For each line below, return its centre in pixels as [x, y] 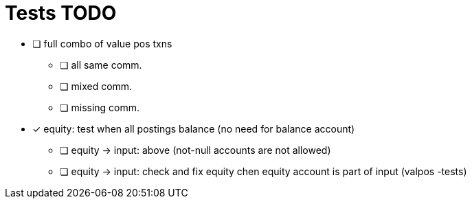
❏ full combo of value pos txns [102, 43]
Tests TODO [61, 13]
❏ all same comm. [101, 65]
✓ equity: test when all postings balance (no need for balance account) [194, 128]
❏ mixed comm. [96, 86]
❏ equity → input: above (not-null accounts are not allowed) [195, 150]
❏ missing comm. [100, 107]
